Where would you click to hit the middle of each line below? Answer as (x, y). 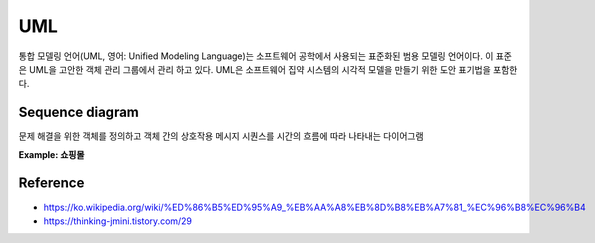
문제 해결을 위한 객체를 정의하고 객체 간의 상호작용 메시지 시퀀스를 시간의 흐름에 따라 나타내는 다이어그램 (221, 136)
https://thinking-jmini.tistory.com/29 (118, 221)
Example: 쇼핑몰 (51, 154)
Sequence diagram (79, 112)
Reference (51, 183)
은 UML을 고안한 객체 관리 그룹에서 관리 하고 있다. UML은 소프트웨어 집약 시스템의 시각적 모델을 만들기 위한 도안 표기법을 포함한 (268, 69)
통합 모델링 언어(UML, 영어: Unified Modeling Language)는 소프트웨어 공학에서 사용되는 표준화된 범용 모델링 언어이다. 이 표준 (265, 56)
